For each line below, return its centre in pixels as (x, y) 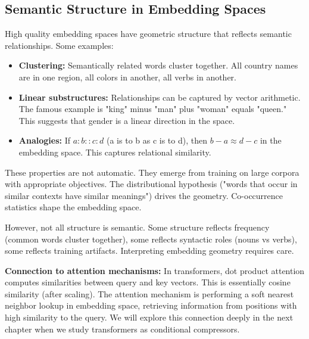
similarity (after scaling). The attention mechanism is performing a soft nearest (149, 293)
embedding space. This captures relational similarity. (115, 152)
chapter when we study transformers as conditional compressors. (122, 329)
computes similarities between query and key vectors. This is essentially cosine (148, 282)
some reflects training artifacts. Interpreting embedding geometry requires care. (149, 251)
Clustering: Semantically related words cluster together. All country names (158, 65)
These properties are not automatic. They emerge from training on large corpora (152, 172)
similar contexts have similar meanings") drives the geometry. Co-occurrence (144, 195)
